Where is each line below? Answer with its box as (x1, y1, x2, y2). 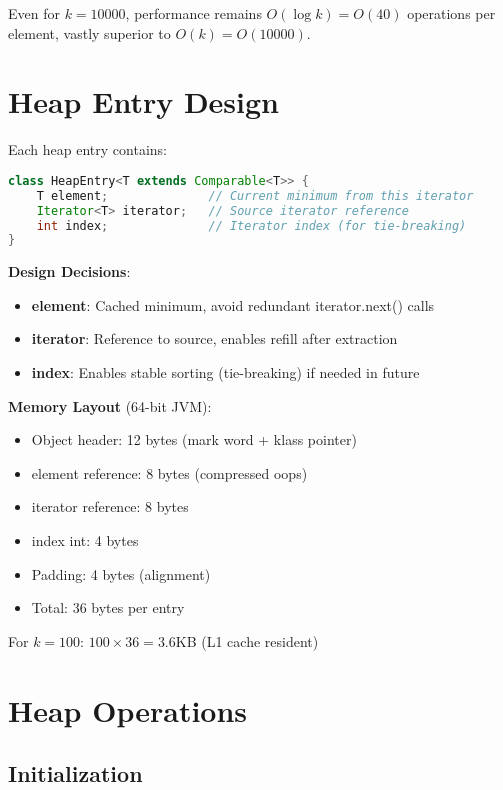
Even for (8, 3, 60, 23)
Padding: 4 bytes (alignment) (31, 563, 211, 584)
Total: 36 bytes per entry (31, 597, 185, 618)
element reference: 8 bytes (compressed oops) (31, 462, 308, 483)
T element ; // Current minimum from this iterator (36, 188, 474, 203)
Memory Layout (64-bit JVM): (8, 395, 212, 416)
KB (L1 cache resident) (175, 630, 319, 651)
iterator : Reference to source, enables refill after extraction (31, 328, 398, 349)
